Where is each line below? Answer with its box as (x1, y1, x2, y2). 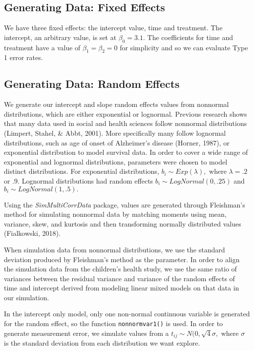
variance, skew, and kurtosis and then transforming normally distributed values (4, 218, 241, 228)
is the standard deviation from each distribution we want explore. (4, 338, 200, 348)
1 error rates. (4, 52, 43, 62)
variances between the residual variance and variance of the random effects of (4, 273, 235, 283)
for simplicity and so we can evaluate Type (120, 42, 248, 52)
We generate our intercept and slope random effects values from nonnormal (4, 99, 229, 109)
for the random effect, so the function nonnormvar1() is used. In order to (4, 318, 223, 329)
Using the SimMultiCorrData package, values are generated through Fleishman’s (4, 199, 245, 209)
